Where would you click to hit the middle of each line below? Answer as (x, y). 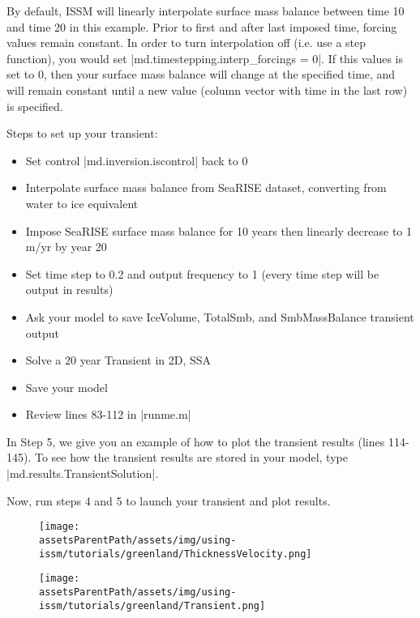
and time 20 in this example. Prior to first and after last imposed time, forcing (202, 26)
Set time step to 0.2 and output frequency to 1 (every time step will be (202, 273)
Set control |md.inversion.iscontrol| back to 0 (137, 160)
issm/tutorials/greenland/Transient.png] (152, 605)
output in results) (69, 290)
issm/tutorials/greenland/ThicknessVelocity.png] (176, 554)
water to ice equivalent (82, 203)
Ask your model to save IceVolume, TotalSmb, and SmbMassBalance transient (220, 316)
